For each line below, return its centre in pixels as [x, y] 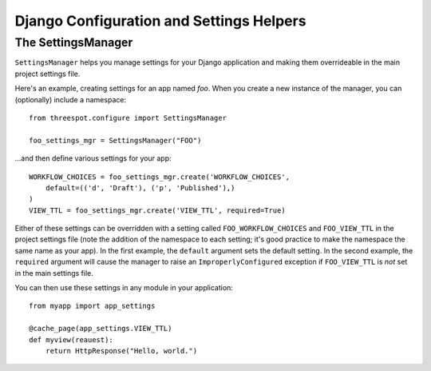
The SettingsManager [74, 42]
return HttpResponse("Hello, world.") [121, 351]
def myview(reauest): [71, 339]
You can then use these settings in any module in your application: [124, 288]
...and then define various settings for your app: [93, 158]
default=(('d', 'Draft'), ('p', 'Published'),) [140, 187]
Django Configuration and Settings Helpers [160, 21]
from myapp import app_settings [92, 306]
